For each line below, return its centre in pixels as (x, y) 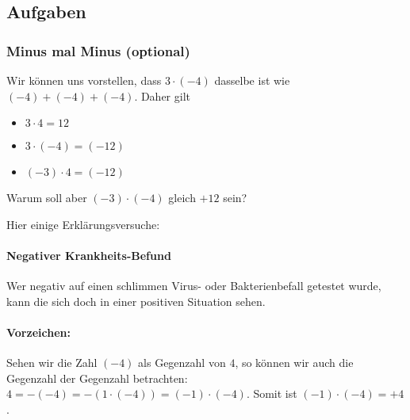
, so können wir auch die (294, 363)
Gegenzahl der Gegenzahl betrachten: (97, 378)
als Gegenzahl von (182, 363)
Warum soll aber (47, 198)
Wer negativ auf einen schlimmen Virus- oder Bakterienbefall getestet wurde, (194, 286)
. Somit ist (272, 393)
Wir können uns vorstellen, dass (84, 80)
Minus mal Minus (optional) (98, 50)
